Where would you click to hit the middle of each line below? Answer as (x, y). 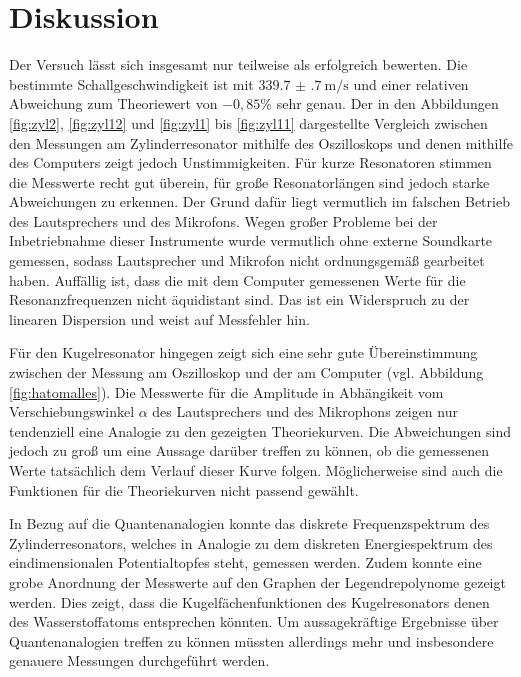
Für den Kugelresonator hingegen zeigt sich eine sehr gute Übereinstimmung (243, 352)
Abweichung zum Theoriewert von (113, 103)
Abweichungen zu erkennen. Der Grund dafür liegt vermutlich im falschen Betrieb (259, 201)
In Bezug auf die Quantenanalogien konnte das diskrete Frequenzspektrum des (249, 523)
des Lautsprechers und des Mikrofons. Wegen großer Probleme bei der (223, 220)
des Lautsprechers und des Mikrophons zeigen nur (305, 411)
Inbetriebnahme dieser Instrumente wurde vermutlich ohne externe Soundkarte (251, 240)
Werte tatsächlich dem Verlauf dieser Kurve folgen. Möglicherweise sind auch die (256, 470)
